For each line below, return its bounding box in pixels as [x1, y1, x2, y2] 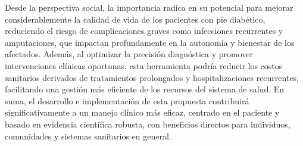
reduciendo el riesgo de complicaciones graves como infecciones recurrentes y [5, 24, 283, 37]
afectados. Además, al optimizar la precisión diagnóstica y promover [5, 48, 253, 60]
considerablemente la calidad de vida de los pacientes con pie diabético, [5, 13, 265, 25]
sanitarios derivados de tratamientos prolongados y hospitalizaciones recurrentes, [5, 71, 299, 83]
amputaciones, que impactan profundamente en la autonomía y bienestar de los [5, 36, 295, 48]
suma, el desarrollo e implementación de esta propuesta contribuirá [5, 94, 249, 107]
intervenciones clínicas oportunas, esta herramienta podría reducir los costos [5, 59, 283, 72]
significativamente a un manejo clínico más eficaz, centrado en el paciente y [5, 106, 280, 119]
